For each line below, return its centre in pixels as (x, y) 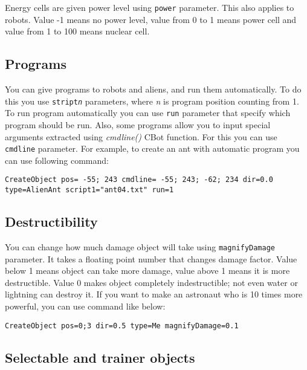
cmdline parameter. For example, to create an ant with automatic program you (152, 148)
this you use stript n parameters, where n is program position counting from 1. (152, 101)
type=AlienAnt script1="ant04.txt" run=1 (89, 190)
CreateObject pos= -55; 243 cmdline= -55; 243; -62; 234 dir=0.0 (139, 180)
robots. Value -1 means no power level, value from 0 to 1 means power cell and (151, 19)
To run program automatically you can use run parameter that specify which (148, 113)
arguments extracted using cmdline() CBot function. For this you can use (141, 136)
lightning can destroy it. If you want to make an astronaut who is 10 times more (154, 294)
